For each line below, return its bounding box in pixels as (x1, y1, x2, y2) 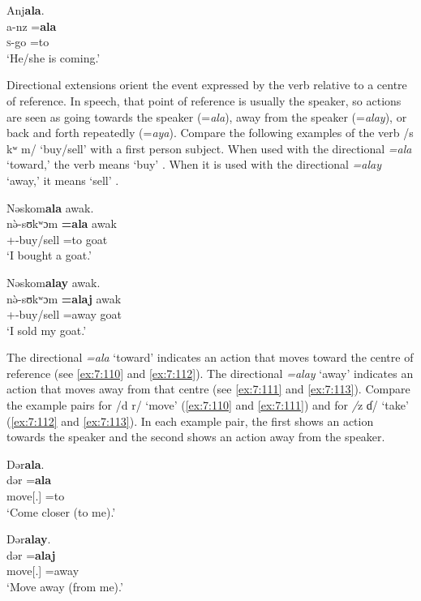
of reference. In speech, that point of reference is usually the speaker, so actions (6, 92, 402, 109)
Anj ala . (6, 2, 45, 18)
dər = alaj (6, 546, 56, 563)
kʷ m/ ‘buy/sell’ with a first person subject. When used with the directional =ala (6, 140, 412, 157)
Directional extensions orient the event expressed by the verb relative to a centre (6, 76, 407, 93)
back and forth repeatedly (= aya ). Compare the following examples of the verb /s (6, 124, 414, 141)
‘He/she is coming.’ (6, 49, 101, 66)
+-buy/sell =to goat (6, 230, 108, 247)
